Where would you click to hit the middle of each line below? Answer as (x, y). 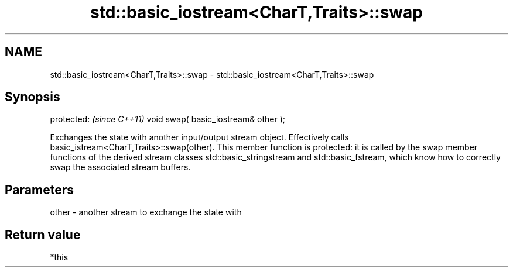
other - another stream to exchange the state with (146, 212)
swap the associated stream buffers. (120, 167)
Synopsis (33, 97)
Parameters (39, 190)
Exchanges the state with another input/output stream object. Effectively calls (199, 137)
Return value (43, 235)
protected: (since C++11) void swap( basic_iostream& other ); (168, 119)
